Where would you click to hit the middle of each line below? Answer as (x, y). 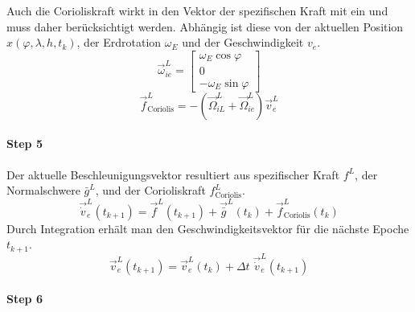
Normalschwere (43, 190)
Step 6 (25, 299)
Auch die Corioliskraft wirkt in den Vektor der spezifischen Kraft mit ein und (197, 10)
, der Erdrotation (119, 42)
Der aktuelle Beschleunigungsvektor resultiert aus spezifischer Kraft (173, 174)
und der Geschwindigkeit (243, 42)
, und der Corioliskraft (150, 190)
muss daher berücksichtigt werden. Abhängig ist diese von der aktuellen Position (205, 26)
